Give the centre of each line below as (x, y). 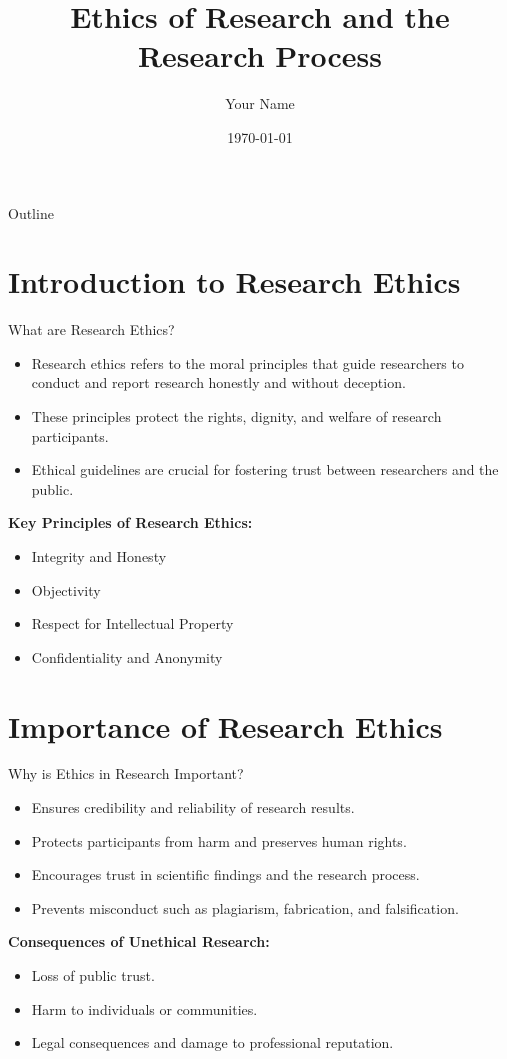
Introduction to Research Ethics (234, 281)
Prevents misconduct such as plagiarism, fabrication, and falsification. (245, 907)
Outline (31, 212)
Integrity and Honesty (99, 555)
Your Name (260, 103)
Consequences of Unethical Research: (139, 941)
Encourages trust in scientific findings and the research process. (225, 874)
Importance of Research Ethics (225, 725)
